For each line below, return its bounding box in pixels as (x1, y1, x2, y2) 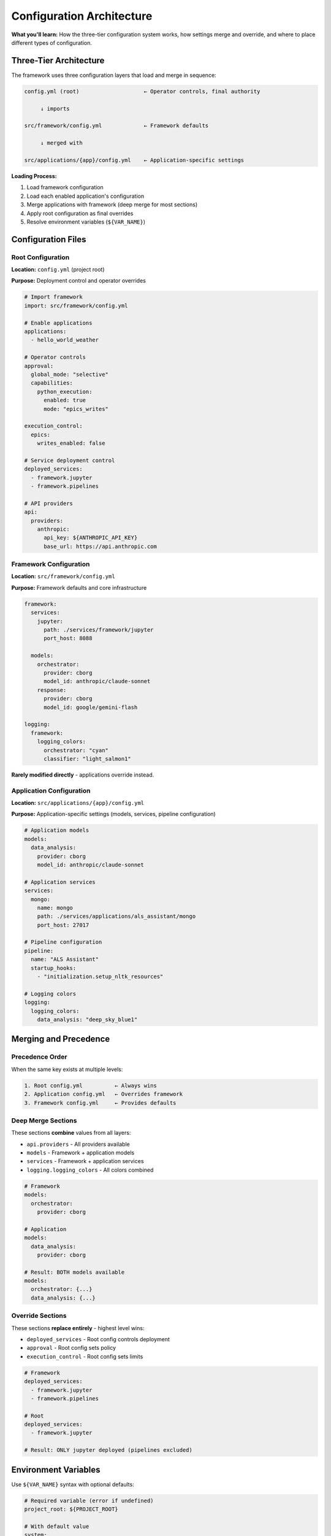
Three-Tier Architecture (11, 55, 105, 66)
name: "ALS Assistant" (31, 956, 99, 963)
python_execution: (37, 388, 93, 395)
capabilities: (31, 380, 74, 386)
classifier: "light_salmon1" (44, 755, 131, 762)
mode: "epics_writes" (44, 406, 108, 412)
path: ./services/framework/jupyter (44, 627, 154, 633)
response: (37, 686, 67, 694)
